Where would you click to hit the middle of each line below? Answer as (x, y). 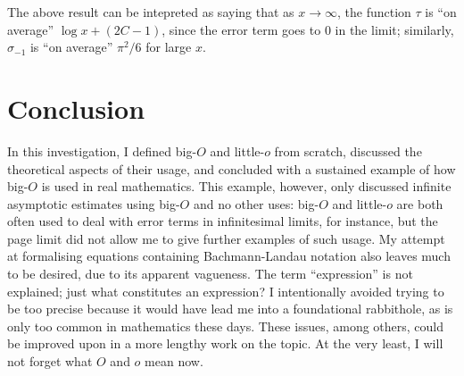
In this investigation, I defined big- (102, 150)
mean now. (174, 361)
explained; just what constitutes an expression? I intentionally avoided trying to (226, 291)
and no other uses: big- (256, 203)
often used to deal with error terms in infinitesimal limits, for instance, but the (223, 221)
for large (169, 47)
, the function (374, 12)
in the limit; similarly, (394, 29)
